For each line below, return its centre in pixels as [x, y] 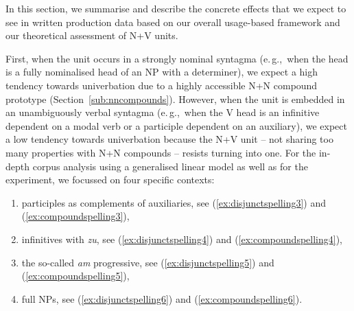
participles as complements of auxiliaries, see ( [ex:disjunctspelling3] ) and [174, 202]
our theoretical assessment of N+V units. [92, 35]
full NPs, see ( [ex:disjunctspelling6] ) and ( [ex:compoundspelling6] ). [162, 298]
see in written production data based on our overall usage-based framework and [173, 22]
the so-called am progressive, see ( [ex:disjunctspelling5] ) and [148, 262]
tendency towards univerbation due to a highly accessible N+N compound [162, 85]
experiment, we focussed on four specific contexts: [110, 180]
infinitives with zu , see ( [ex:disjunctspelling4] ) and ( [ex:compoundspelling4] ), [182, 239]
